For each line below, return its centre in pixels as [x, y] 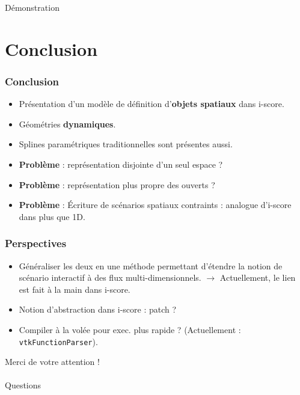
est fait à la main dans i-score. [75, 289]
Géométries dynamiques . [67, 124]
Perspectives [36, 243]
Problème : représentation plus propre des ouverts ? [117, 184]
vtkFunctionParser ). [58, 341]
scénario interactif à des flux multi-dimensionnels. [110, 277]
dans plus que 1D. [52, 216]
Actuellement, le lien [258, 277]
